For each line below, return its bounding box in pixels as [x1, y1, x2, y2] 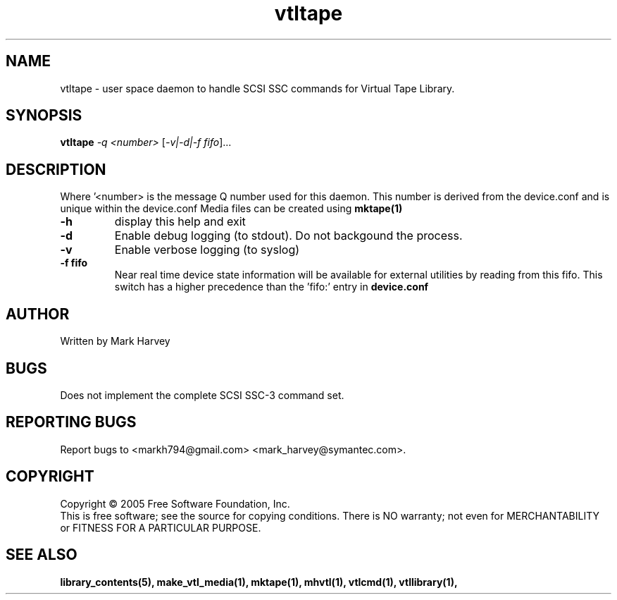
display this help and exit [114, 214, 246, 229]
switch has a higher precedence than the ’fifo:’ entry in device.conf [114, 281, 429, 293]
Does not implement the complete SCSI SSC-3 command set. [60, 388, 344, 401]
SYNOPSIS [6, 106, 82, 125]
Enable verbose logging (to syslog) [114, 243, 300, 257]
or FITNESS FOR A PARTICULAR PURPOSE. [60, 521, 261, 534]
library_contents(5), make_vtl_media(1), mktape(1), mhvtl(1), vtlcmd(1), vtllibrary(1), [60, 575, 458, 588]
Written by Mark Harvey [60, 335, 170, 348]
